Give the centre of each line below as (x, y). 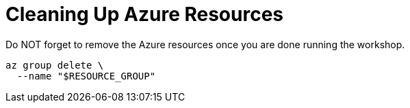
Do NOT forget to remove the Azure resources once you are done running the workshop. (205, 44)
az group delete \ (55, 65)
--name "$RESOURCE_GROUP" (86, 76)
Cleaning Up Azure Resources (145, 14)
